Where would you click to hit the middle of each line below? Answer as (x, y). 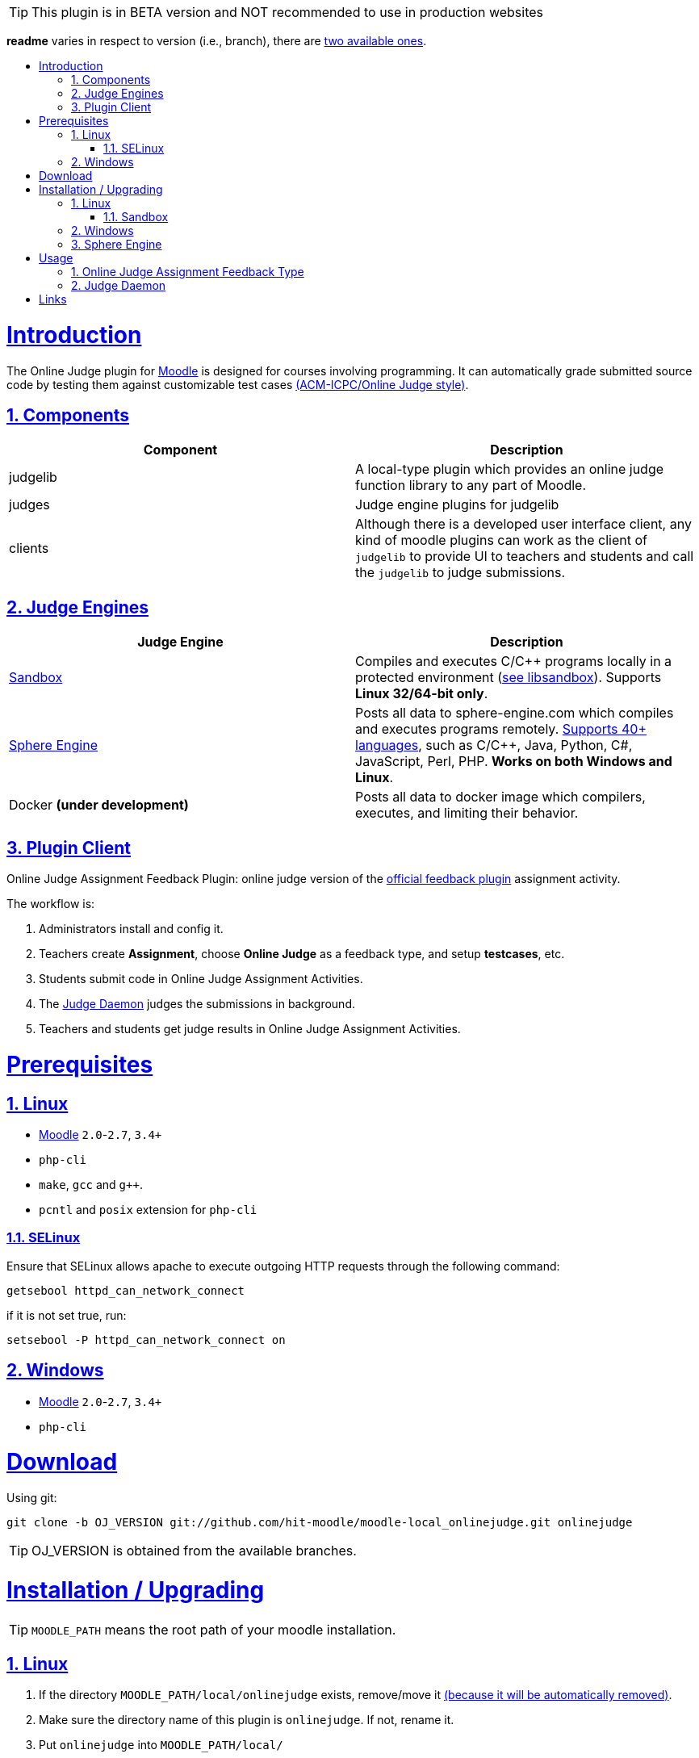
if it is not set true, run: (67, 1315)
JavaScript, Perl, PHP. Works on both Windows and (514, 762)
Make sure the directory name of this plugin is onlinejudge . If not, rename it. (247, 1720)
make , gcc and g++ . (91, 1184)
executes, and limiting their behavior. (467, 813)
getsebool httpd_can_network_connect (126, 1290)
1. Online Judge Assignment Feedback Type (188, 272)
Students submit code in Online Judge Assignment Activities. (201, 979)
